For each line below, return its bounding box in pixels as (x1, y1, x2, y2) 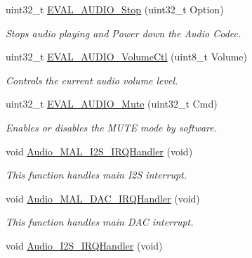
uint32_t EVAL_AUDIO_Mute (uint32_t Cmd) (6, 96, 218, 111)
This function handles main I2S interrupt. (6, 167, 187, 182)
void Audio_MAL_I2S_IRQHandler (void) (6, 143, 193, 158)
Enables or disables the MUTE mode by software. (6, 120, 218, 134)
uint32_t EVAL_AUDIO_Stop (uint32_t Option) (6, 2, 224, 16)
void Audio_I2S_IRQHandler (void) (6, 238, 163, 252)
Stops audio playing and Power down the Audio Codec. (6, 25, 241, 40)
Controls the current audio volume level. (6, 72, 178, 87)
